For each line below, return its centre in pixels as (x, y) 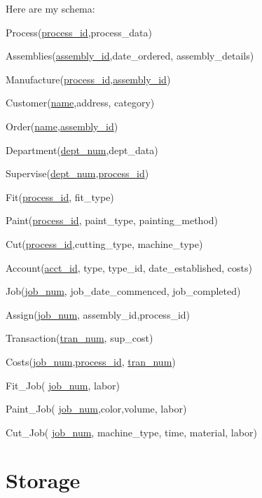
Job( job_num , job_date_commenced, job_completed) (123, 291)
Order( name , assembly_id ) (62, 126)
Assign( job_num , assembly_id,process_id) (98, 314)
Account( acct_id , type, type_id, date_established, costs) (129, 267)
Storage (43, 480)
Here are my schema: (50, 8)
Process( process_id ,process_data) (79, 32)
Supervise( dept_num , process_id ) (77, 173)
